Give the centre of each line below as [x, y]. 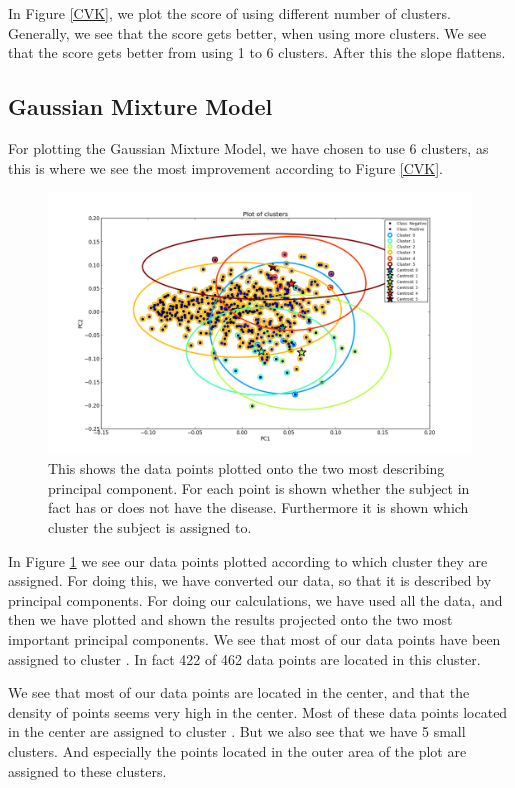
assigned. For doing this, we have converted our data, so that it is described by [250, 580]
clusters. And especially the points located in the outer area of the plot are [237, 751]
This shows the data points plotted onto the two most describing [246, 468]
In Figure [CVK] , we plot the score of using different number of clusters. [229, 13]
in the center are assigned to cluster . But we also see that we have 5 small [237, 731]
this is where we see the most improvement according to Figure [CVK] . [226, 167]
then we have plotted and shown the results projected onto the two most [230, 619]
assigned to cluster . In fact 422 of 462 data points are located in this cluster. [244, 658]
